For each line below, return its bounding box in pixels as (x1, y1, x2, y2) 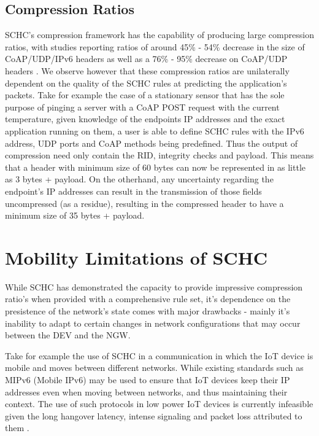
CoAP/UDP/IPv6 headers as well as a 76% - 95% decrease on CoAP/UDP (5, 52, 288, 65)
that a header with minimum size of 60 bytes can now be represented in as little (5, 160, 306, 173)
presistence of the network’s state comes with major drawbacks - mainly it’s (5, 305, 290, 317)
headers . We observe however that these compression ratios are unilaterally (5, 64, 290, 77)
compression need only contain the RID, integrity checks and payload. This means (5, 149, 314, 162)
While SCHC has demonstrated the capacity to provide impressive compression (5, 280, 303, 293)
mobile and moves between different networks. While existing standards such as (5, 361, 304, 374)
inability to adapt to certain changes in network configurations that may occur (5, 316, 301, 329)
